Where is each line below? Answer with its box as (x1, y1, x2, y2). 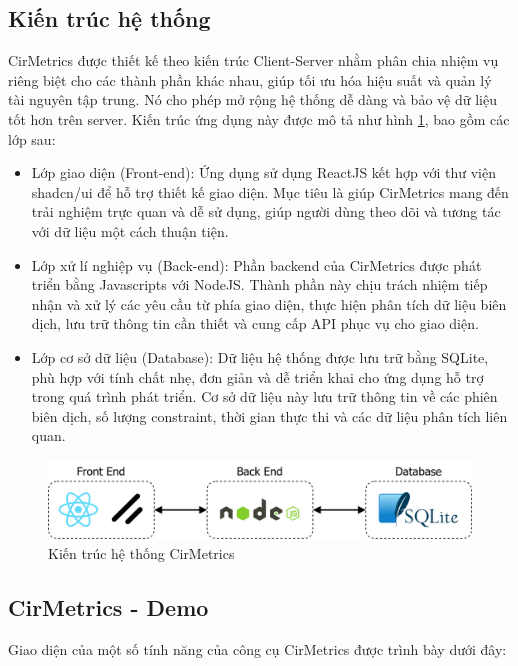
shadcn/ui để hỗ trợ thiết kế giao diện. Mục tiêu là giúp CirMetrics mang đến (31, 181, 509, 202)
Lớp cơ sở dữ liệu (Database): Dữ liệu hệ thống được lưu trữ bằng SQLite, (31, 346, 489, 367)
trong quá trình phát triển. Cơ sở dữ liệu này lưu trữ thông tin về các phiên (31, 386, 498, 407)
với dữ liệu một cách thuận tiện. (31, 220, 229, 241)
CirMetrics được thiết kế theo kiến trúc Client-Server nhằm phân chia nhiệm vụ (8, 50, 499, 71)
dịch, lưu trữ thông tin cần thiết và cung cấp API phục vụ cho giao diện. (31, 313, 479, 334)
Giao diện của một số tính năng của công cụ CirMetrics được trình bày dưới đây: (8, 638, 507, 659)
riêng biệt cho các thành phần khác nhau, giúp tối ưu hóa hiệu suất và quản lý (8, 69, 492, 90)
